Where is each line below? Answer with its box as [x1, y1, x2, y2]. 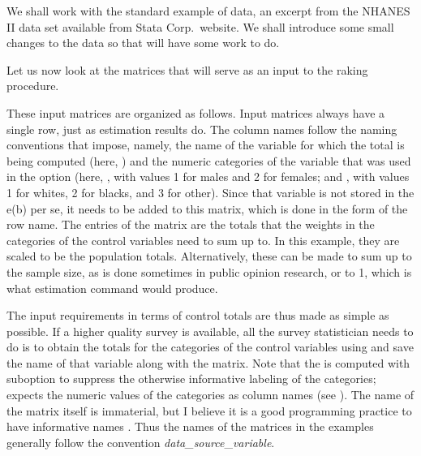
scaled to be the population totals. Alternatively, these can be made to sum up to [6, 247, 412, 265]
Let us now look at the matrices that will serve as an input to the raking [6, 61, 368, 78]
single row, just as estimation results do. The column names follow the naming [6, 120, 397, 137]
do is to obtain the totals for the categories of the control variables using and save [6, 338, 414, 355]
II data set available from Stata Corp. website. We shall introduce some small [6, 18, 394, 35]
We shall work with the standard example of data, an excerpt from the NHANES [6, 2, 410, 19]
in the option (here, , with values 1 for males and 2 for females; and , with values [6, 168, 410, 185]
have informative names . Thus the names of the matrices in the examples [6, 418, 374, 435]
